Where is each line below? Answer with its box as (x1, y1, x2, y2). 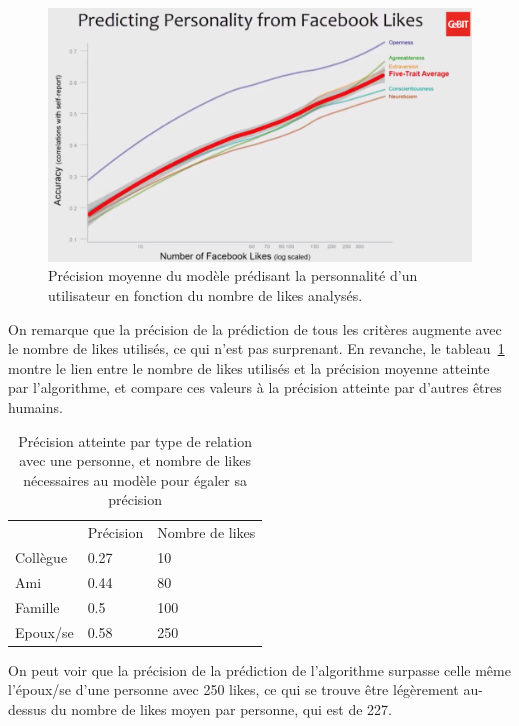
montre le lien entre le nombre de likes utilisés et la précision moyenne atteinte (8, 357, 490, 378)
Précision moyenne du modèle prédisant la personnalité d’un (48, 265, 418, 286)
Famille (15, 596, 60, 617)
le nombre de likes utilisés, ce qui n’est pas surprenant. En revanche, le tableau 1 (8, 338, 505, 359)
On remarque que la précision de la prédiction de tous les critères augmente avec (8, 318, 502, 339)
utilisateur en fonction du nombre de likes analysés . (48, 285, 363, 305)
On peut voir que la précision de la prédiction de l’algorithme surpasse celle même (8, 659, 511, 680)
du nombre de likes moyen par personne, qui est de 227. (50, 698, 392, 719)
